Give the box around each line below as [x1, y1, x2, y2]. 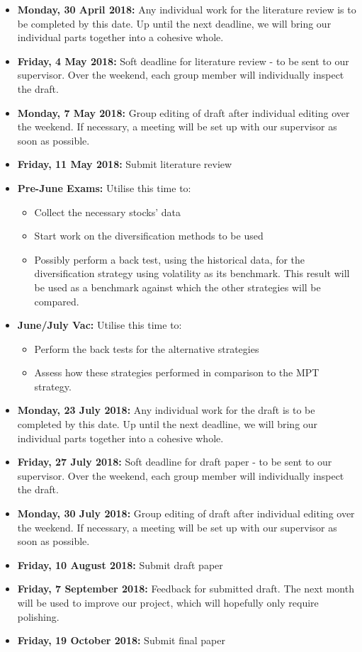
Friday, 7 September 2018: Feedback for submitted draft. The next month [17, 581, 354, 596]
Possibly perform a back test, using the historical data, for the [34, 252, 305, 266]
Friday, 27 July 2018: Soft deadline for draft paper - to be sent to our [17, 454, 332, 469]
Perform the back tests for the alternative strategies [34, 341, 259, 356]
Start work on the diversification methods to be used [34, 228, 264, 243]
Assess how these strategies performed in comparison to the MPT [34, 365, 319, 380]
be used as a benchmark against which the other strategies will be [34, 279, 321, 294]
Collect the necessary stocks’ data [34, 204, 181, 219]
